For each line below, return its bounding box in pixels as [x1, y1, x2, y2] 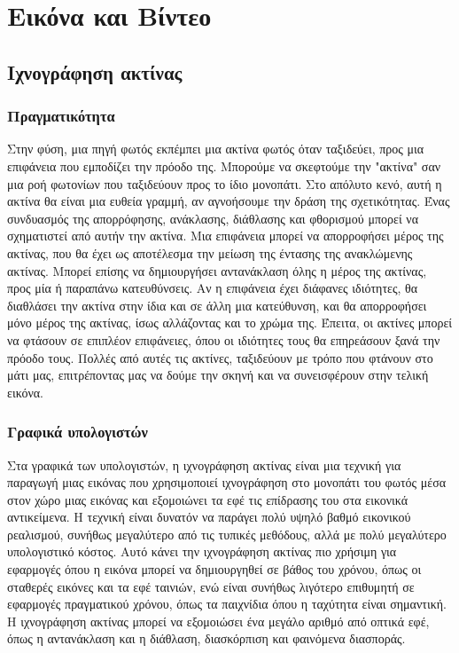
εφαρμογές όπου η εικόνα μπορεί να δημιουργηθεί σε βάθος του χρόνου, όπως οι [7, 560, 422, 578]
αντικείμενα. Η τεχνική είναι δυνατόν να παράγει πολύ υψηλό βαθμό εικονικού [7, 507, 411, 526]
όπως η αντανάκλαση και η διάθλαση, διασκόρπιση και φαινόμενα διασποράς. [7, 629, 406, 648]
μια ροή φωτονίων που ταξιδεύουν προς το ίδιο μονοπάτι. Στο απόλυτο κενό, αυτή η [7, 174, 442, 193]
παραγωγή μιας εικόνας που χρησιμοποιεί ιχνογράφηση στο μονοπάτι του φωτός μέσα [7, 473, 447, 492]
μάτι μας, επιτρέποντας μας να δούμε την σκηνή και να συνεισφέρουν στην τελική [7, 366, 429, 384]
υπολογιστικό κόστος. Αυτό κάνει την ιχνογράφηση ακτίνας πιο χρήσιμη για [7, 542, 397, 561]
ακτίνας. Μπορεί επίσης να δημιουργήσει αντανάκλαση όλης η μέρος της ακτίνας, [7, 261, 427, 279]
